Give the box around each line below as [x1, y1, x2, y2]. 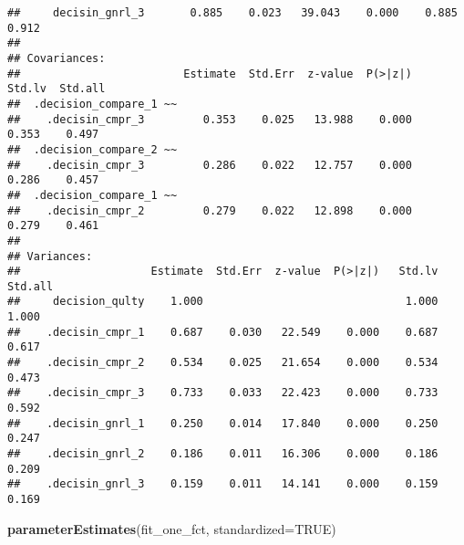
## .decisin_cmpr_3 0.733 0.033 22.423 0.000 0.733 [7, 386, 438, 400]
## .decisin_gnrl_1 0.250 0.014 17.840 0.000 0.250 [7, 416, 438, 430]
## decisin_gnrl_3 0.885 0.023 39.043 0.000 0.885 [7, 6, 458, 19]
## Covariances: [7, 51, 106, 65]
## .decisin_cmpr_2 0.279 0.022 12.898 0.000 [7, 204, 412, 217]
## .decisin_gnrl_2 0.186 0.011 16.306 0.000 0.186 [7, 447, 438, 461]
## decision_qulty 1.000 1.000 [7, 295, 438, 309]
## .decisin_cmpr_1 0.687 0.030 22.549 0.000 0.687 [7, 325, 438, 339]
